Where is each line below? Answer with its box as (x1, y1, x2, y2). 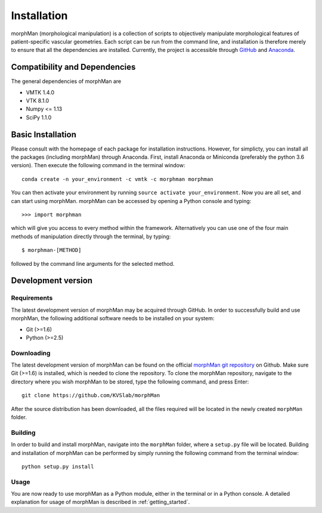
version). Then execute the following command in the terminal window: (11, 162, 185, 169)
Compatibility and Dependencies (11, 62, 136, 72)
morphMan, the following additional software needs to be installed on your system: (11, 315, 215, 322)
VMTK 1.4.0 (26, 88, 55, 96)
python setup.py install (21, 463, 94, 470)
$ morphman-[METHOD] (21, 247, 82, 254)
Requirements (11, 294, 53, 302)
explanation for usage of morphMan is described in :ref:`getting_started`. (11, 499, 190, 506)
